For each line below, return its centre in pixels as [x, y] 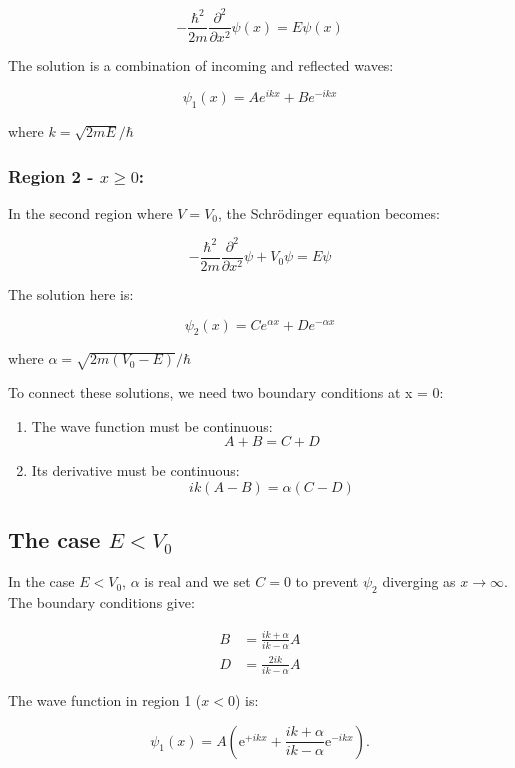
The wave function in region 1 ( [105, 700]
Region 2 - [51, 175]
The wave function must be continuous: [152, 425]
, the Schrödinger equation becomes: [329, 212]
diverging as [419, 581]
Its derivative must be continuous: [135, 470]
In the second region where [90, 212]
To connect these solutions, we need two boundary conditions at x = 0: [226, 392]
